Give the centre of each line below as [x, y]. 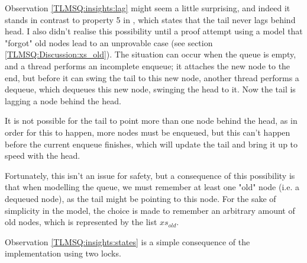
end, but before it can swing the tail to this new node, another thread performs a [152, 77]
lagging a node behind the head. [63, 100]
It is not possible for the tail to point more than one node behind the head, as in [151, 121]
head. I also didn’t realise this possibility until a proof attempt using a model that [154, 31]
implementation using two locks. [63, 253]
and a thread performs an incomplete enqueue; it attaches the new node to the [148, 65]
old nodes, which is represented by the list [81, 222]
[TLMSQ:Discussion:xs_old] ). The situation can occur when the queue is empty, [151, 54]
